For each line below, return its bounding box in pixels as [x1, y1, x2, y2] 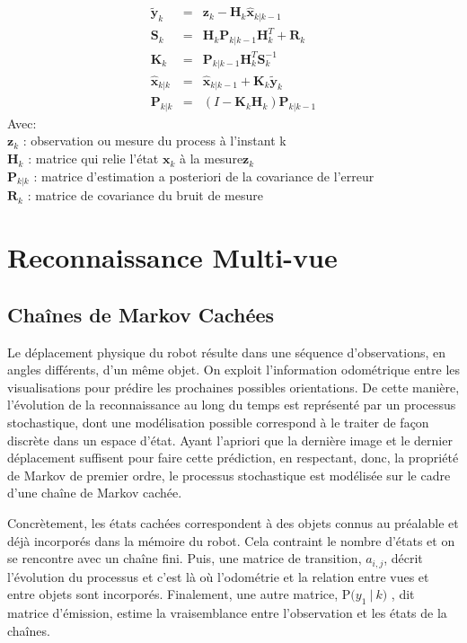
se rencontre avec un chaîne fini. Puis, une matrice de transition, [7, 549, 362, 568]
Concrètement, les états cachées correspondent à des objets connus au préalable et [7, 513, 459, 532]
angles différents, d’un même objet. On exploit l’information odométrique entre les [7, 360, 461, 379]
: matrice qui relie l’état [28, 149, 159, 168]
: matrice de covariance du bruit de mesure [27, 186, 263, 205]
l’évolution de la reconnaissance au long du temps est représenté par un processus [7, 395, 456, 414]
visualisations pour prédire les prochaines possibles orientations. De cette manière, [7, 377, 460, 396]
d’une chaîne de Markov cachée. [7, 483, 182, 502]
